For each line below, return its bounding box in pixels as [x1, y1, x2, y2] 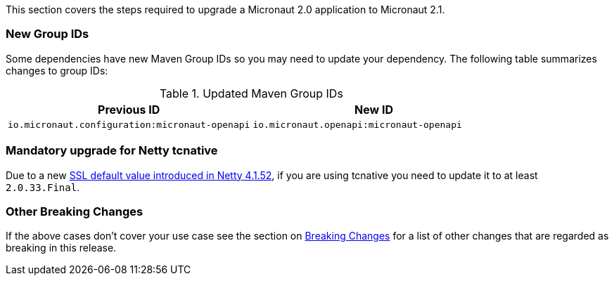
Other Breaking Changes [6, 204, 143, 218]
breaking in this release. [6, 242, 117, 254]
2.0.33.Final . [6, 181, 80, 193]
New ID [354, 102, 394, 117]
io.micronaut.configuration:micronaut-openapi [8, 119, 250, 130]
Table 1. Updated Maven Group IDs [159, 86, 343, 100]
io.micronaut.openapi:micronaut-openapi [252, 119, 462, 130]
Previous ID [98, 102, 160, 117]
